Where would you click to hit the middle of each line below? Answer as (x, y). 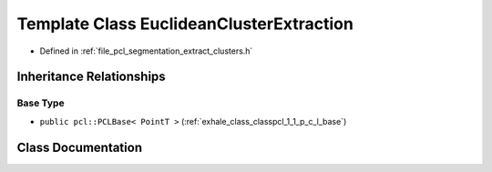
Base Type (41, 103)
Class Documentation (80, 147)
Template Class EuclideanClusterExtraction (185, 24)
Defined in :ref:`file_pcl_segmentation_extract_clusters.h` (146, 51)
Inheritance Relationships (91, 77)
